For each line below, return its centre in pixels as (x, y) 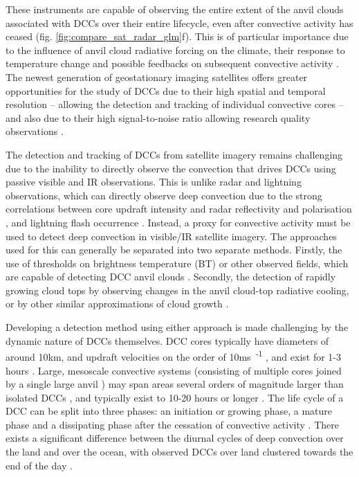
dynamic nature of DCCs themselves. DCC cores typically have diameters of (167, 340)
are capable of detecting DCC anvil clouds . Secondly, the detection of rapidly (171, 277)
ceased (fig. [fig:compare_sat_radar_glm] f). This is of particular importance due (177, 36)
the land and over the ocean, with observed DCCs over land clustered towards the (179, 452)
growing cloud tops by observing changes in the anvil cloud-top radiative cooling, (177, 290)
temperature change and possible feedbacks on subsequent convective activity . (172, 63)
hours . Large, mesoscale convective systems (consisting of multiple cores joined (174, 370)
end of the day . (39, 465)
